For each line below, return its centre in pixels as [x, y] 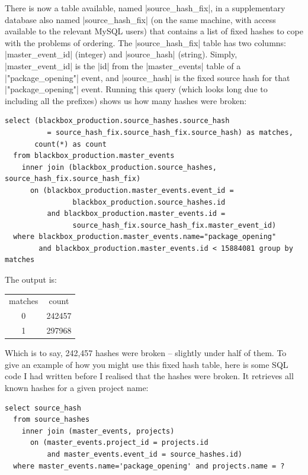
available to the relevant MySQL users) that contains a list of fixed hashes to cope [154, 31]
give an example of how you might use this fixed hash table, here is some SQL [147, 364]
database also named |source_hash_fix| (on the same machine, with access [140, 19]
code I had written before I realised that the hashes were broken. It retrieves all [149, 376]
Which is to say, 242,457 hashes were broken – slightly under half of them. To [146, 353]
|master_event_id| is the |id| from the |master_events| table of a [123, 65]
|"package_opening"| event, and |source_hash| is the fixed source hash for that [147, 77]
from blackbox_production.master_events [94, 156]
